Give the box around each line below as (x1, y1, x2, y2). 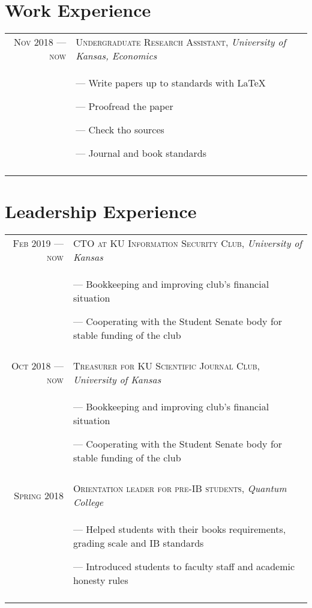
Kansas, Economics (76, 49, 157, 63)
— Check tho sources (76, 123, 164, 137)
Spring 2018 (14, 488, 64, 502)
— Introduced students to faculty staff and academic (73, 559, 295, 574)
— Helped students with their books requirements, (73, 522, 286, 537)
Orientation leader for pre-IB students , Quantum (73, 481, 287, 496)
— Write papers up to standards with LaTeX (76, 76, 266, 90)
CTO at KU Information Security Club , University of (73, 236, 302, 251)
